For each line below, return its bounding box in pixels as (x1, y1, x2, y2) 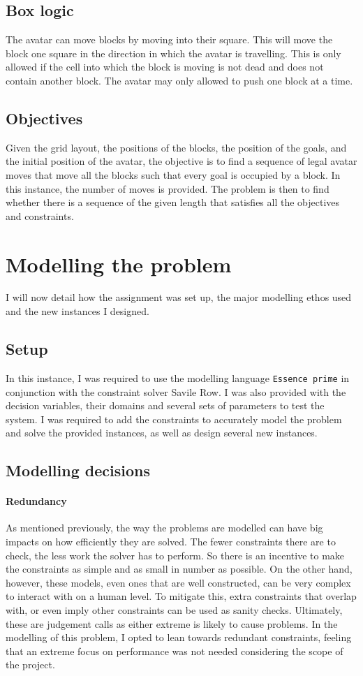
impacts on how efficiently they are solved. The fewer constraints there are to (6, 534, 336, 549)
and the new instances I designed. (6, 304, 149, 318)
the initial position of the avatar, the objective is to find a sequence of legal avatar (6, 154, 357, 168)
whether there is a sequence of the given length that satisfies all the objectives (6, 195, 340, 210)
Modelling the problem (6, 249, 232, 278)
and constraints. (6, 208, 74, 223)
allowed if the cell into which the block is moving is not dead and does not (6, 59, 324, 74)
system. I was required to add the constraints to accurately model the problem (6, 411, 342, 426)
